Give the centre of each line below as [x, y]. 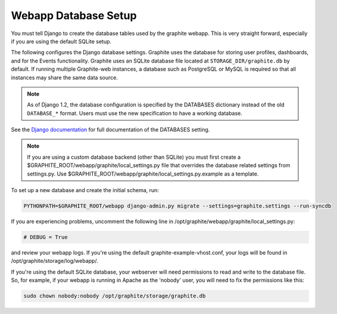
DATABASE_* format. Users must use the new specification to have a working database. [135, 113]
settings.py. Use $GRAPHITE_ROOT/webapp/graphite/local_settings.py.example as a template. [143, 174]
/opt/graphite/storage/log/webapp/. [54, 261]
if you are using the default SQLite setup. [61, 41]
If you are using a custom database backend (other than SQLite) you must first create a [134, 157]
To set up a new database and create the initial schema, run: [85, 190]
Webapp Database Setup [74, 15]
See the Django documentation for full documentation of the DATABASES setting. [110, 130]
